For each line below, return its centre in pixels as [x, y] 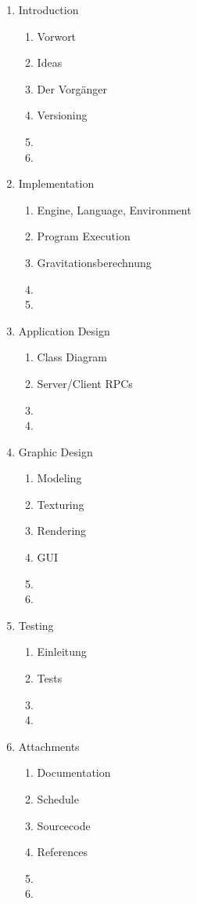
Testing [36, 625]
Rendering [62, 531]
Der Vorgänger [72, 88]
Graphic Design [56, 451]
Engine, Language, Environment [114, 209]
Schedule [58, 799]
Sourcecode [64, 825]
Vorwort [57, 36]
